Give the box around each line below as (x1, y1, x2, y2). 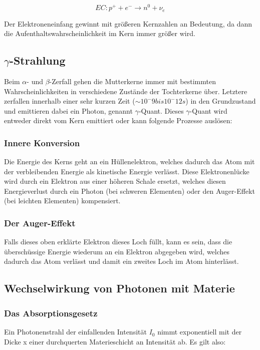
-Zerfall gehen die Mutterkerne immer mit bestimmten (49, 76, 216, 86)
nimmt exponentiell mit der (157, 326, 242, 337)
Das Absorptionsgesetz (4, 306, 98, 319)
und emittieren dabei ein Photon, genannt (4, 105, 133, 116)
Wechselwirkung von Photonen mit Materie (4, 280, 235, 296)
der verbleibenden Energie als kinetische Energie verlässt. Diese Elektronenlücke (4, 166, 249, 176)
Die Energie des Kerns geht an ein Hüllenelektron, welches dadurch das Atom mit (4, 156, 255, 167)
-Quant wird (189, 105, 227, 116)
